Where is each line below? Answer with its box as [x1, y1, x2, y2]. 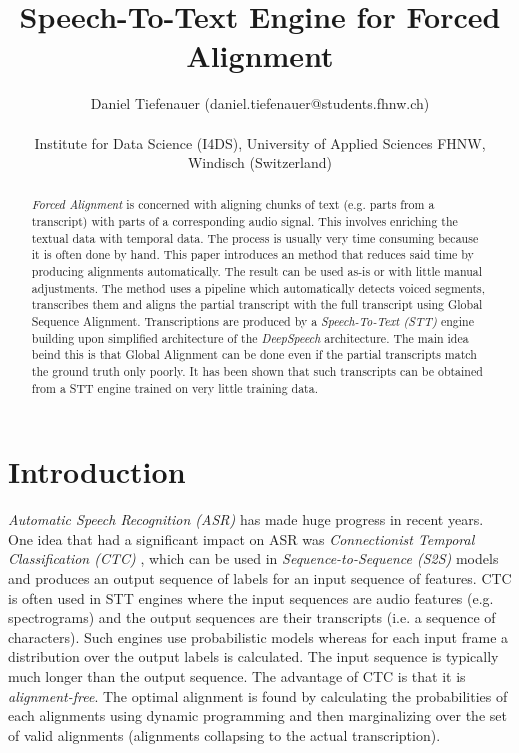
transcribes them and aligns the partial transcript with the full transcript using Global [31, 296, 483, 313]
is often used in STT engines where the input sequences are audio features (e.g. [8, 587, 494, 608]
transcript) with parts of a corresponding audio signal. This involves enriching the [31, 213, 458, 230]
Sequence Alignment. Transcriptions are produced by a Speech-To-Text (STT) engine [31, 313, 474, 330]
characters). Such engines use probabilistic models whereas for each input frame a [8, 626, 509, 647]
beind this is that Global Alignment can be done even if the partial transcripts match [31, 346, 477, 363]
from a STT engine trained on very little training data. [31, 379, 318, 396]
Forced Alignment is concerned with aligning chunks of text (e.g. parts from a [31, 196, 435, 213]
